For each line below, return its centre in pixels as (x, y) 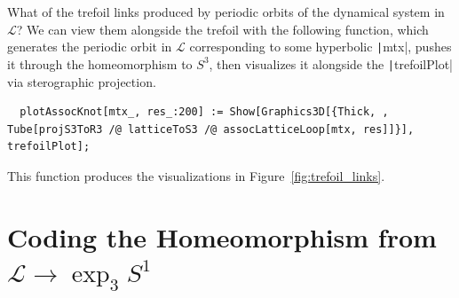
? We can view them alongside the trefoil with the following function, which (222, 29)
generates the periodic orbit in (90, 47)
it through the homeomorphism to (100, 63)
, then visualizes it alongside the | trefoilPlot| (331, 63)
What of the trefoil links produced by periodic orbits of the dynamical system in (226, 12)
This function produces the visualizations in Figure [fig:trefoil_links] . (196, 175)
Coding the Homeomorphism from (222, 236)
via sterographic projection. (82, 81)
